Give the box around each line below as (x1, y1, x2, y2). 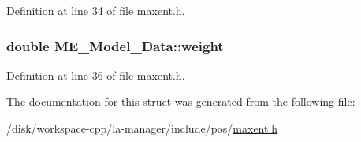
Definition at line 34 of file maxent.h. (6, 2, 185, 18)
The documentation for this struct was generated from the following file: (6, 93, 355, 110)
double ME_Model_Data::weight (6, 35, 224, 55)
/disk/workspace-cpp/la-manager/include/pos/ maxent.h (6, 120, 278, 136)
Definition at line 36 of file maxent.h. (6, 66, 185, 83)
